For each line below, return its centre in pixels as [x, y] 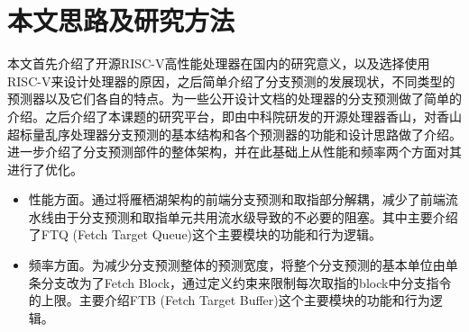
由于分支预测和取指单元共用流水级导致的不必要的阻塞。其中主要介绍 [256, 216]
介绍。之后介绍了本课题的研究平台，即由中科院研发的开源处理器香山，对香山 [234, 116]
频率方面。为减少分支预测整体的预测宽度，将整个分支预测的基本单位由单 [243, 265]
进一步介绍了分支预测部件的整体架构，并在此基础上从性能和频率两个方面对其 [234, 152]
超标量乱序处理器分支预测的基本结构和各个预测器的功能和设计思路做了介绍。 [234, 134]
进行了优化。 [45, 169]
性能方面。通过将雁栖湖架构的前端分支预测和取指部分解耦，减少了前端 [237, 199]
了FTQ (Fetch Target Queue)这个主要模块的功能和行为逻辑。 [205, 234]
